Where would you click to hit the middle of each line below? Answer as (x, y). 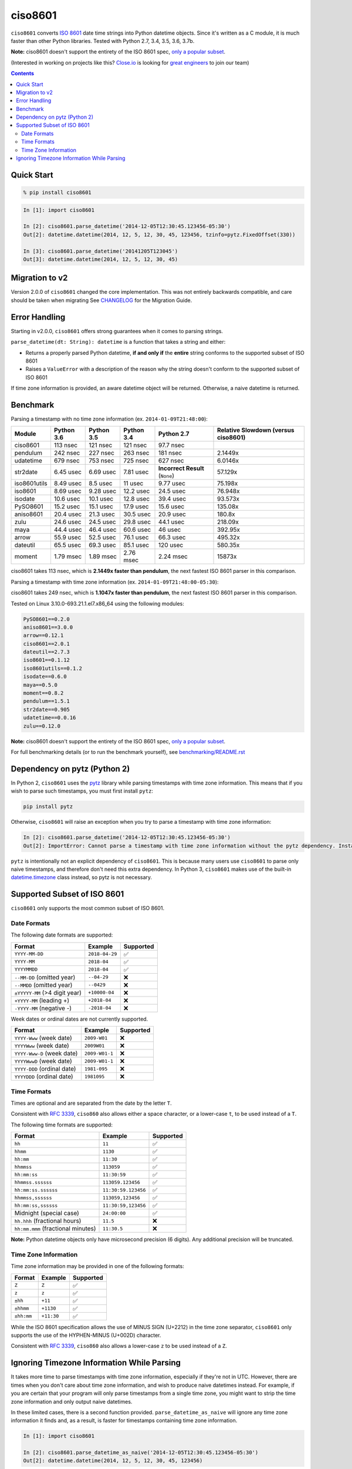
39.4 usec (172, 499)
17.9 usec (136, 507)
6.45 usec (68, 472)
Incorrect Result (182, 468)
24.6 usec (67, 522)
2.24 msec (173, 556)
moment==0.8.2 (43, 693)
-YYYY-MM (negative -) (43, 1008)
